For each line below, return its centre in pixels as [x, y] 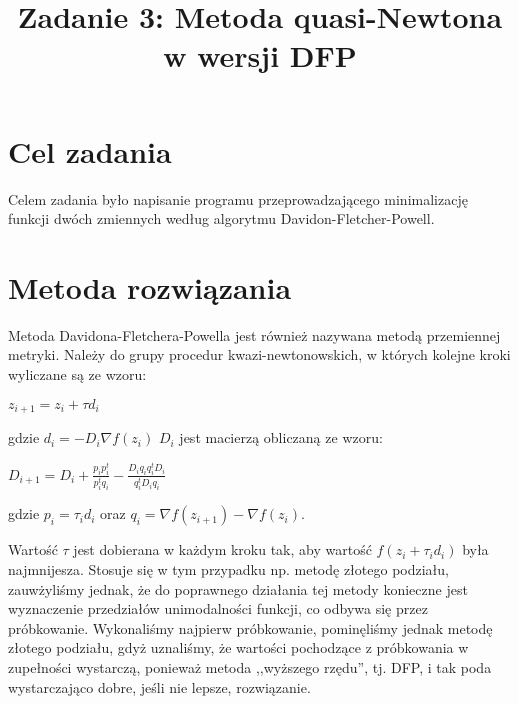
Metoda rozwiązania [150, 286]
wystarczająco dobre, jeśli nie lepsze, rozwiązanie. [159, 686]
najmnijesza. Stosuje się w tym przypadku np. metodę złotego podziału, [228, 568]
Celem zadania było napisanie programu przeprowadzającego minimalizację [238, 198]
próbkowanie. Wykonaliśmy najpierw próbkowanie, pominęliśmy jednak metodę [250, 627]
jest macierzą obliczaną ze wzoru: [281, 437]
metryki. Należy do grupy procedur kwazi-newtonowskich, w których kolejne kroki [259, 354]
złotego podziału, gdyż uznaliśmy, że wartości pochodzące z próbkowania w [238, 647]
